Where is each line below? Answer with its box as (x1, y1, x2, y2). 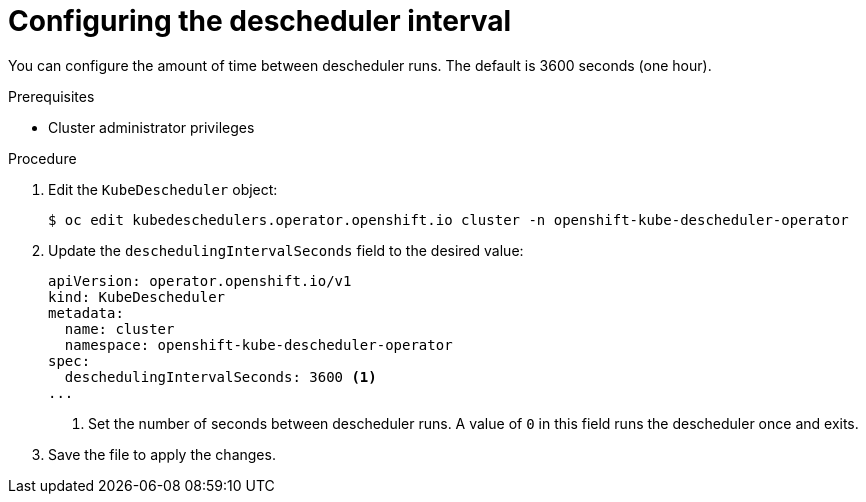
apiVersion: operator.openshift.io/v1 (48, 272, 352, 289)
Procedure (8, 149, 77, 167)
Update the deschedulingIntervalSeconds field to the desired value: (48, 241, 524, 259)
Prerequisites (8, 87, 95, 105)
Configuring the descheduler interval (8, 4, 512, 38)
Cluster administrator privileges (48, 118, 255, 136)
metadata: (48, 304, 124, 321)
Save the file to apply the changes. (48, 445, 276, 463)
